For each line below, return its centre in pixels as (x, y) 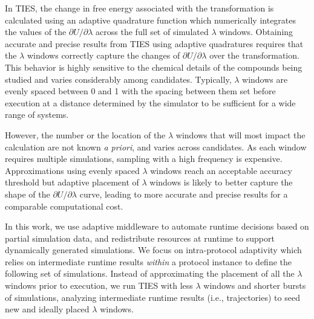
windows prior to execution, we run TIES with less (99, 285)
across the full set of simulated (152, 32)
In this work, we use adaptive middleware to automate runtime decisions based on (157, 226)
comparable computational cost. (64, 206)
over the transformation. (254, 55)
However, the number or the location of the (85, 134)
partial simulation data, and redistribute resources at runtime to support (140, 238)
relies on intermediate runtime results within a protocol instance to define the (148, 261)
